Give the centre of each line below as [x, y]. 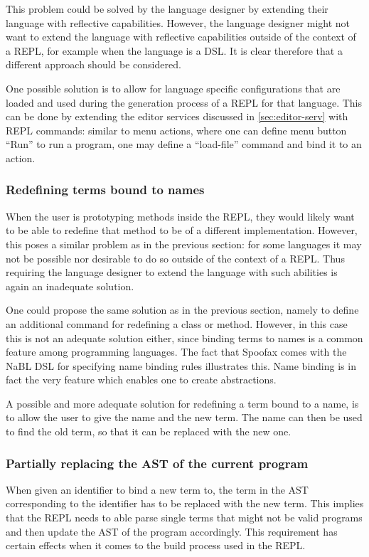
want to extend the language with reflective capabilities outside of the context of [181, 37]
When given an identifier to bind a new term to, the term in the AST [157, 489]
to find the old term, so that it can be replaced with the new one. [149, 431]
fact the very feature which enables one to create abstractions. [141, 380]
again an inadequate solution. [70, 286]
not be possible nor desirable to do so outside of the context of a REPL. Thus [175, 258]
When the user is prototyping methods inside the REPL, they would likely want [180, 216]
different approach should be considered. [93, 64]
